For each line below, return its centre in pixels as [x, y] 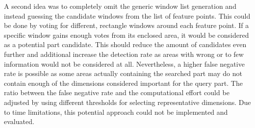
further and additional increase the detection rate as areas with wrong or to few [124, 54]
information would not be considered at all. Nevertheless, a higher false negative [124, 64]
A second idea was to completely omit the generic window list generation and [120, 6]
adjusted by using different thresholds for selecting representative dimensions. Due [127, 102]
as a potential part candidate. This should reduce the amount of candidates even [125, 44]
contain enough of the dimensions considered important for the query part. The [123, 83]
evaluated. [19, 121]
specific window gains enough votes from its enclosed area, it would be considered [127, 35]
